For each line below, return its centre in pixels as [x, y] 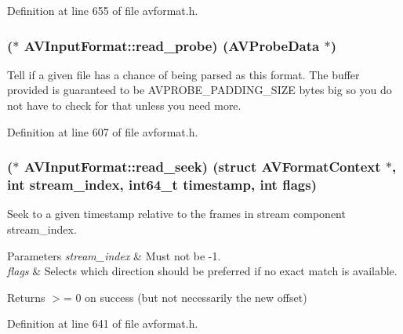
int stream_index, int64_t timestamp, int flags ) [162, 185]
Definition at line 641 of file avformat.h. [103, 323]
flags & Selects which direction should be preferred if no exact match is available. [202, 271]
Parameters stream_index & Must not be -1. [114, 255]
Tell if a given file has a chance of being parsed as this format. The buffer [183, 74]
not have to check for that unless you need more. [124, 105]
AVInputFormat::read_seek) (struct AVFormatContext [202, 167]
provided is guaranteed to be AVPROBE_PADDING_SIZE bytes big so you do [200, 90]
